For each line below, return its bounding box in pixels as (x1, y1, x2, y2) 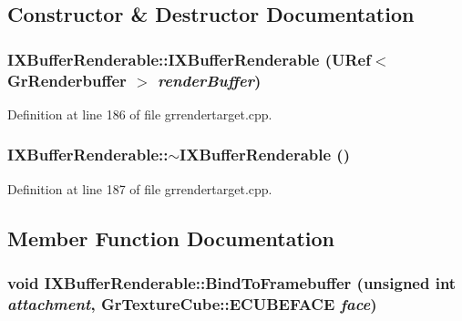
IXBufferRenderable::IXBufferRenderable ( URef (7, 47, 371, 70)
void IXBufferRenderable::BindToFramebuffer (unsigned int (7, 272, 457, 295)
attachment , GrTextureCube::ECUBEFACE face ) (7, 292, 377, 315)
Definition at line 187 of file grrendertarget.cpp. (7, 179, 272, 198)
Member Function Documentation (7, 223, 335, 252)
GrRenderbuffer (7, 68, 127, 91)
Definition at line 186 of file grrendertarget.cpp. (7, 104, 272, 123)
